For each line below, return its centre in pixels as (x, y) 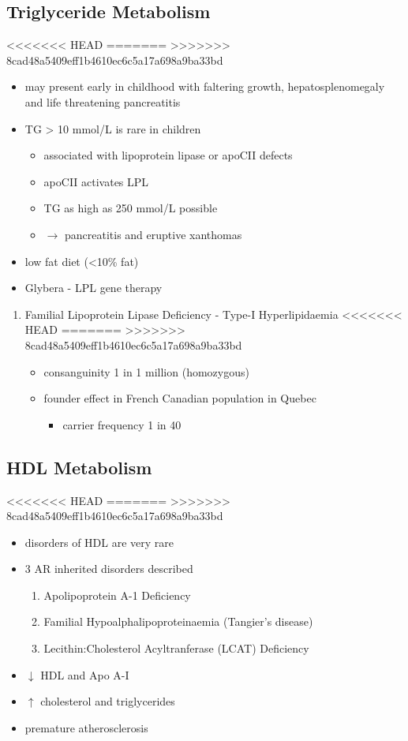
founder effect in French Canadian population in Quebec (180, 398)
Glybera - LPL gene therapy (94, 288)
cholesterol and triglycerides (108, 701)
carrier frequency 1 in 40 (122, 424)
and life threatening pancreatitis (103, 101)
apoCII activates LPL (96, 181)
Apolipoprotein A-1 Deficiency (117, 595)
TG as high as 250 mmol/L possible (131, 208)
